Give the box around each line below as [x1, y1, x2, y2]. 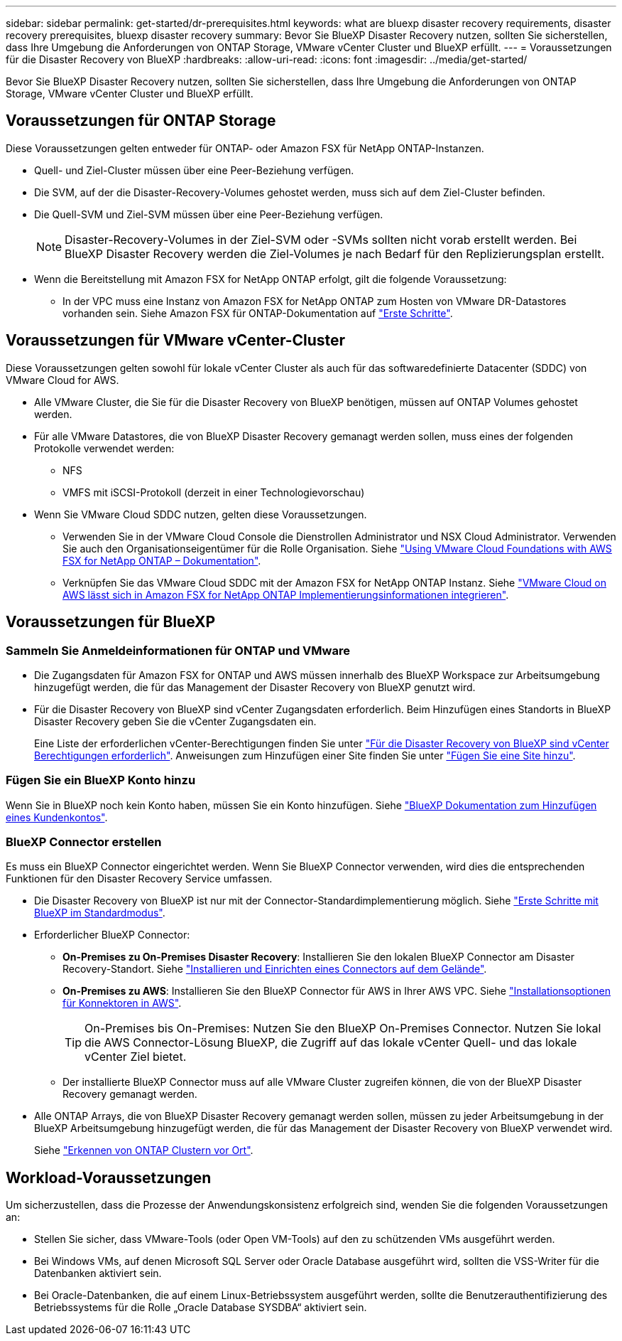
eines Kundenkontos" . [6, 811, 108, 823]
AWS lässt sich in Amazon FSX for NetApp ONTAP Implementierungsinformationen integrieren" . [62, 588, 509, 601]
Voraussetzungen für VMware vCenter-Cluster [6, 331, 346, 350]
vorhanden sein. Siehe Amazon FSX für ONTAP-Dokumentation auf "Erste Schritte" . [62, 306, 453, 319]
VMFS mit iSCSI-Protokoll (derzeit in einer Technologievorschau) [62, 486, 365, 498]
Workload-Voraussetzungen [6, 1168, 212, 1187]
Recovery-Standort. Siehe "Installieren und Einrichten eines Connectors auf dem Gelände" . [62, 963, 487, 976]
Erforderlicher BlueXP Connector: [34, 929, 190, 941]
